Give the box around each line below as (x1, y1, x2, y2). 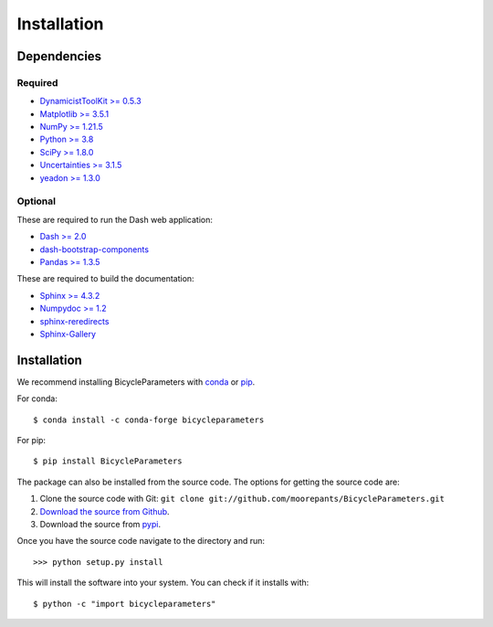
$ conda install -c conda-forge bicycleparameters (33, 414, 265, 425)
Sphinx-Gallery (39, 328, 96, 339)
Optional (16, 195, 57, 207)
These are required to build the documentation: (16, 273, 195, 284)
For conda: (16, 393, 58, 404)
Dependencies (16, 48, 102, 64)
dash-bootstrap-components (39, 243, 150, 255)
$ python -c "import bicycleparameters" (33, 599, 216, 609)
